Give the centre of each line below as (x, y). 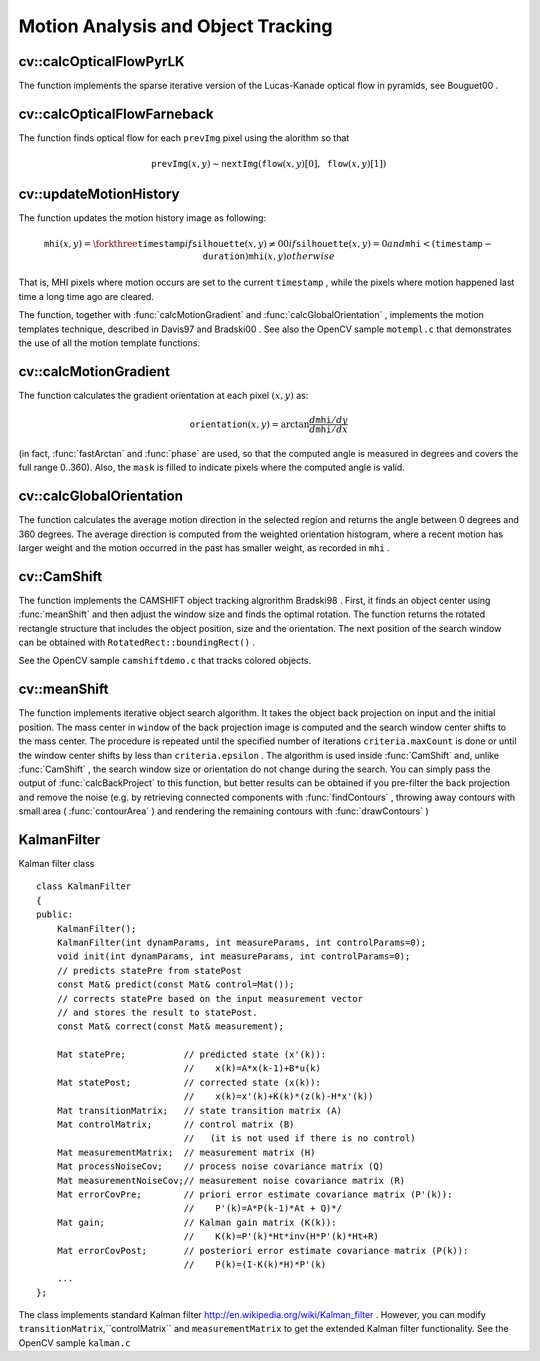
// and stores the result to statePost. (157, 1012)
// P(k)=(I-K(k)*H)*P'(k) (255, 1264)
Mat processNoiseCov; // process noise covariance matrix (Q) (220, 1166)
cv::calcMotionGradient (94, 371)
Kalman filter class (56, 863)
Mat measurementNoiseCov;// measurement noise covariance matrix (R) (231, 1180)
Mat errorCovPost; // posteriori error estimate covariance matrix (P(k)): (262, 1250)
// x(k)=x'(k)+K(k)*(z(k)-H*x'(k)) (278, 1096)
